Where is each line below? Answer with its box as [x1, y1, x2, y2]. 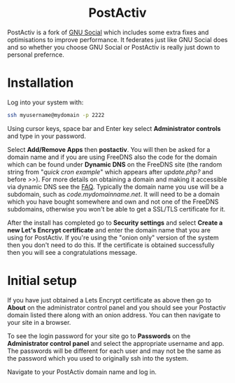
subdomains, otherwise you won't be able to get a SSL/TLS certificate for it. [7, 204, 226, 213]
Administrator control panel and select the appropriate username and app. [7, 339, 225, 347]
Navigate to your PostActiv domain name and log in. [7, 368, 157, 376]
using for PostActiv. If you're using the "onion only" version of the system [7, 233, 219, 242]
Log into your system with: [7, 98, 84, 106]
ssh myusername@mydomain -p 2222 [7, 111, 105, 118]
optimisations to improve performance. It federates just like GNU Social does [7, 35, 228, 43]
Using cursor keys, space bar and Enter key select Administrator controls [7, 124, 222, 132]
